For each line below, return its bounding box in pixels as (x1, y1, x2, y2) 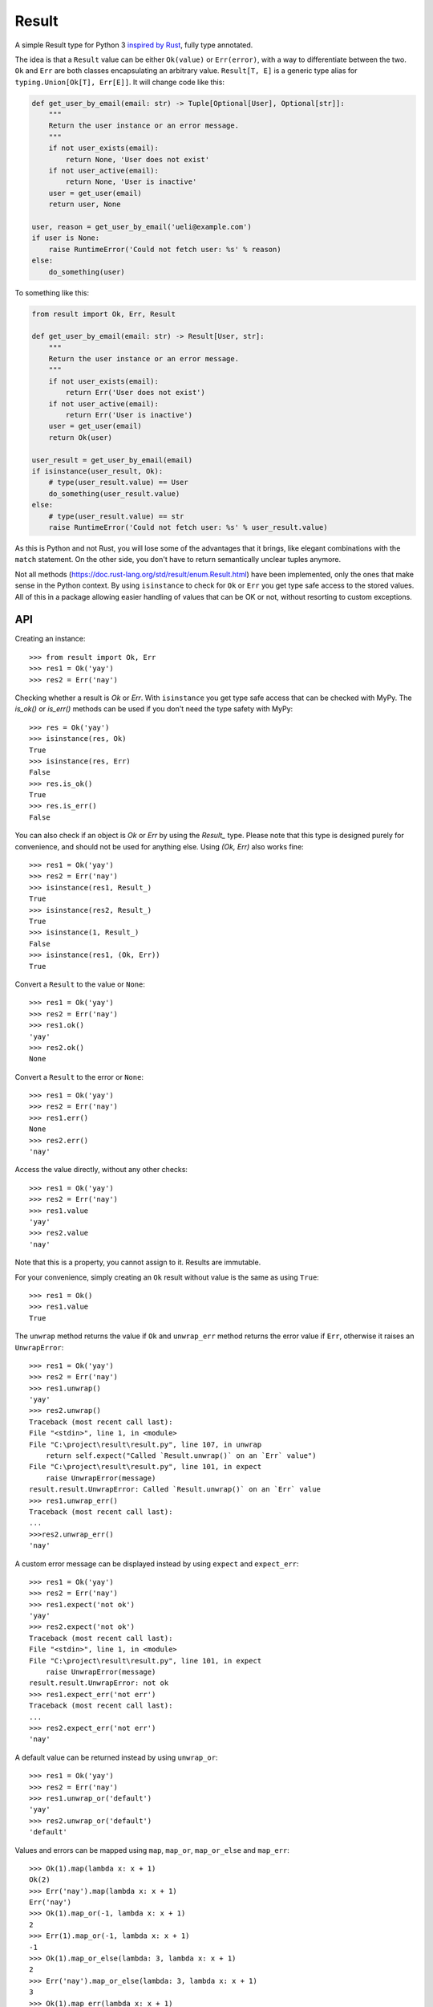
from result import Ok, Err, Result (31, 309, 176, 319)
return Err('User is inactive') (65, 410, 192, 420)
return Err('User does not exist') (65, 388, 206, 397)
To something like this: (14, 287, 90, 297)
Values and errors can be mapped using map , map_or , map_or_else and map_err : (14, 1845, 290, 1854)
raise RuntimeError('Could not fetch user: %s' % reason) (48, 245, 281, 254)
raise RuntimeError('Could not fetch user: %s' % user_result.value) (48, 523, 328, 531)
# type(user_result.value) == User (48, 478, 188, 487)
